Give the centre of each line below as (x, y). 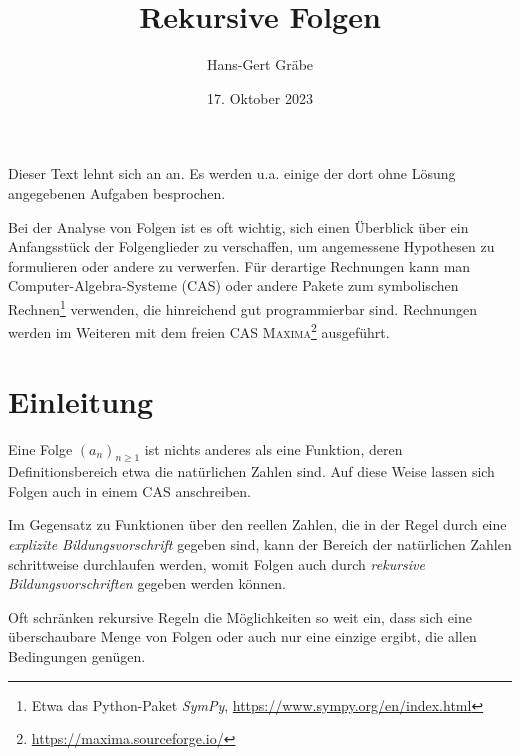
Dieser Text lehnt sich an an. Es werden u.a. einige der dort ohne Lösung (232, 173)
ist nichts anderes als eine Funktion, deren (273, 448)
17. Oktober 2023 (260, 97)
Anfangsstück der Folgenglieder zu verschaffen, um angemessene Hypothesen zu (251, 246)
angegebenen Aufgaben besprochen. (117, 192)
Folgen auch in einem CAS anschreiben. (129, 490)
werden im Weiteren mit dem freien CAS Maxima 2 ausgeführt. (199, 330)
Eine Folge (40, 448)
